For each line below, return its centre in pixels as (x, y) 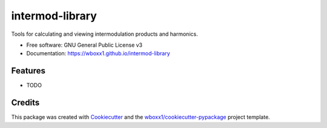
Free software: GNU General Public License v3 (84, 45)
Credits (25, 103)
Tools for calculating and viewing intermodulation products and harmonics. (104, 34)
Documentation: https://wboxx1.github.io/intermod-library (98, 53)
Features (28, 71)
